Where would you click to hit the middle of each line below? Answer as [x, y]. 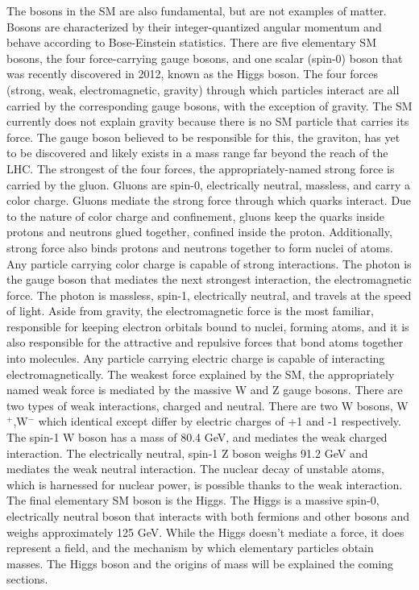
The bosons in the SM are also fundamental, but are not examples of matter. [197, 10]
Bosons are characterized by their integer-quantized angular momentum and [194, 26]
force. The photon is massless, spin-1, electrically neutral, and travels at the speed [209, 295]
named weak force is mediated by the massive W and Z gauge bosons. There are [205, 390]
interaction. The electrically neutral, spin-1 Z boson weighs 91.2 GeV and [187, 453]
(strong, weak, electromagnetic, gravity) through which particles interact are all [203, 89]
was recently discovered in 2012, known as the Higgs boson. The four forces [193, 74]
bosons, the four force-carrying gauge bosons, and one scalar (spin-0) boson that [205, 58]
